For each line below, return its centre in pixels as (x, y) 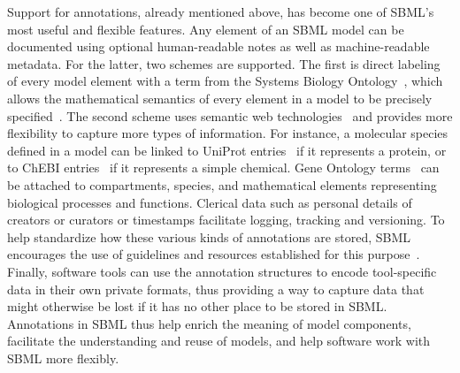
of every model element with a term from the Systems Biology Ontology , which (225, 81)
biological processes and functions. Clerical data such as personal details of (210, 202)
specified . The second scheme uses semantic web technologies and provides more (230, 115)
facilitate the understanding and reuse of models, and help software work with (219, 341)
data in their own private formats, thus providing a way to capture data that (216, 289)
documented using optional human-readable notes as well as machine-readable (218, 46)
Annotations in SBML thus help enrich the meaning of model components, (209, 323)
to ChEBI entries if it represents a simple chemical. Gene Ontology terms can (223, 167)
